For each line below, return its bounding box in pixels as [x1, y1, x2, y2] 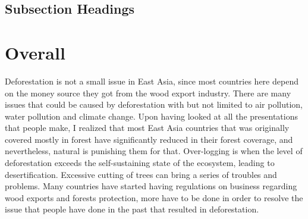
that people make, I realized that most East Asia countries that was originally [5, 121, 290, 134]
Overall [5, 40, 65, 64]
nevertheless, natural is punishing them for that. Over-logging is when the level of [5, 145, 303, 157]
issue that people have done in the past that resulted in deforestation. [5, 203, 259, 215]
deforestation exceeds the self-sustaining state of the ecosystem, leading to [5, 157, 275, 169]
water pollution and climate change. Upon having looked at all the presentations [5, 109, 298, 122]
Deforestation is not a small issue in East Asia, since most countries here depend [5, 74, 298, 87]
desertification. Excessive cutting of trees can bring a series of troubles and [5, 168, 277, 180]
